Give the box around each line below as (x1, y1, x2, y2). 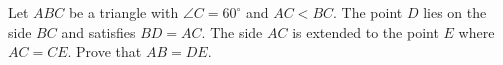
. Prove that (67, 41, 142, 62)
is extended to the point (292, 21, 439, 42)
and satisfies (61, 21, 136, 42)
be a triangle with (68, 2, 179, 22)
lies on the (423, 2, 487, 22)
